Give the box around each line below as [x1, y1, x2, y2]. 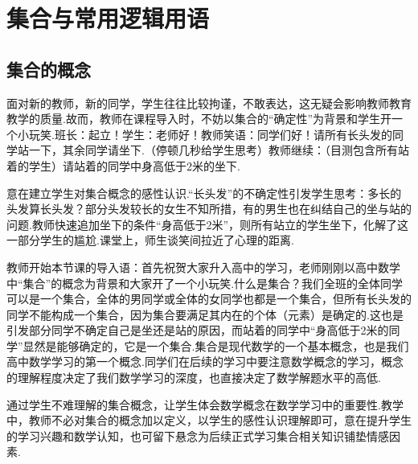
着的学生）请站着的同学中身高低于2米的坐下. [6, 157, 240, 174]
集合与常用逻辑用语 [6, 2, 210, 35]
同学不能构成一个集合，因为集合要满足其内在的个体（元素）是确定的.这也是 [6, 306, 404, 322]
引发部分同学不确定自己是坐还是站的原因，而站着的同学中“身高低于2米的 [6, 322, 389, 339]
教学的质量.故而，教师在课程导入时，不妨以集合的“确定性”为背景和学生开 [6, 110, 392, 127]
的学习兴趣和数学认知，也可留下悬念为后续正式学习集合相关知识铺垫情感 [6, 427, 389, 444]
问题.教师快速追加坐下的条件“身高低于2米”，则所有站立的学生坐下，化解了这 [6, 216, 409, 232]
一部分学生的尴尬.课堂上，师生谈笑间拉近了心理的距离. [6, 232, 294, 248]
